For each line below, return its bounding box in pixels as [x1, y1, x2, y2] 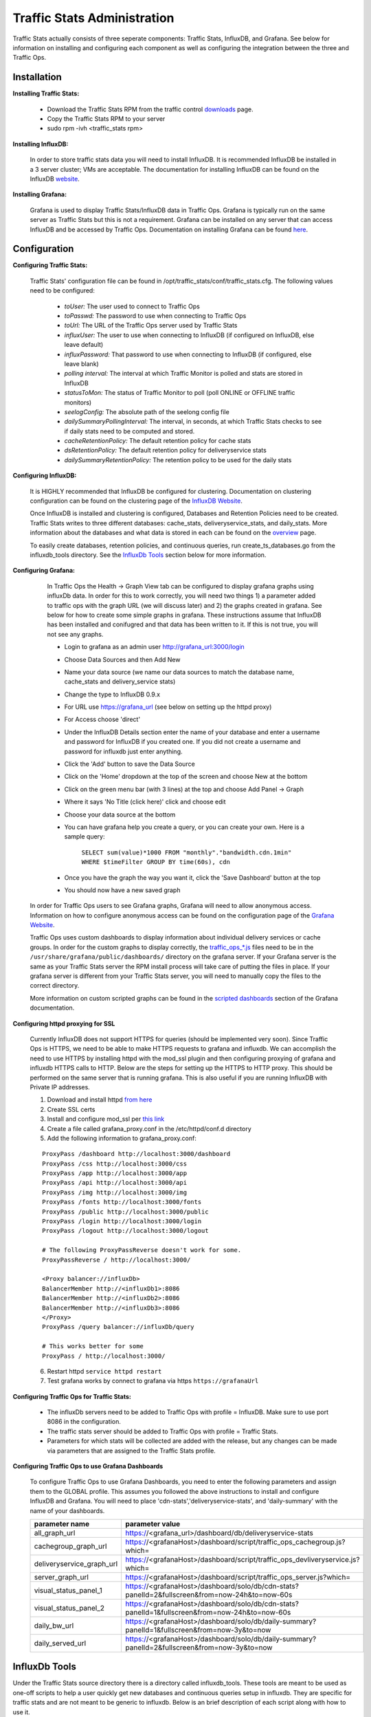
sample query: [64, 832, 105, 841]
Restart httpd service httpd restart [47, 1367, 162, 1375]
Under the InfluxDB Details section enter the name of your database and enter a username [64, 728, 320, 736]
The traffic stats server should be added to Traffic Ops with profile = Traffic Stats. [47, 1427, 278, 1435]
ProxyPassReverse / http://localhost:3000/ [42, 1255, 191, 1264]
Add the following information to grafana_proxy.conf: [47, 1134, 197, 1142]
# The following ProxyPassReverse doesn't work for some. [42, 1247, 242, 1254]
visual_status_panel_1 [34, 1585, 103, 1595]
